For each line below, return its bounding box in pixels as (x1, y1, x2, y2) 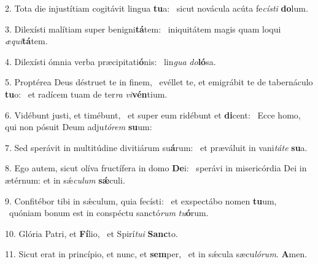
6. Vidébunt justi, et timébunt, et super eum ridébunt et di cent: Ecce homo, (5, 108, 301, 121)
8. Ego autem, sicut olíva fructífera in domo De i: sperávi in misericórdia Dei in (5, 161, 307, 174)
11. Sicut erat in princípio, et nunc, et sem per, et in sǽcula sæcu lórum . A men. (5, 247, 308, 260)
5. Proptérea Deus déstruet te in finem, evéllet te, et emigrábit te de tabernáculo (5, 76, 313, 88)
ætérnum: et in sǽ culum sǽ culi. (5, 173, 125, 186)
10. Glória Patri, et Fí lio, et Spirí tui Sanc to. (5, 227, 178, 239)
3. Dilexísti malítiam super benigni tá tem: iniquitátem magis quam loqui (5, 22, 281, 35)
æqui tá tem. (5, 34, 48, 47)
